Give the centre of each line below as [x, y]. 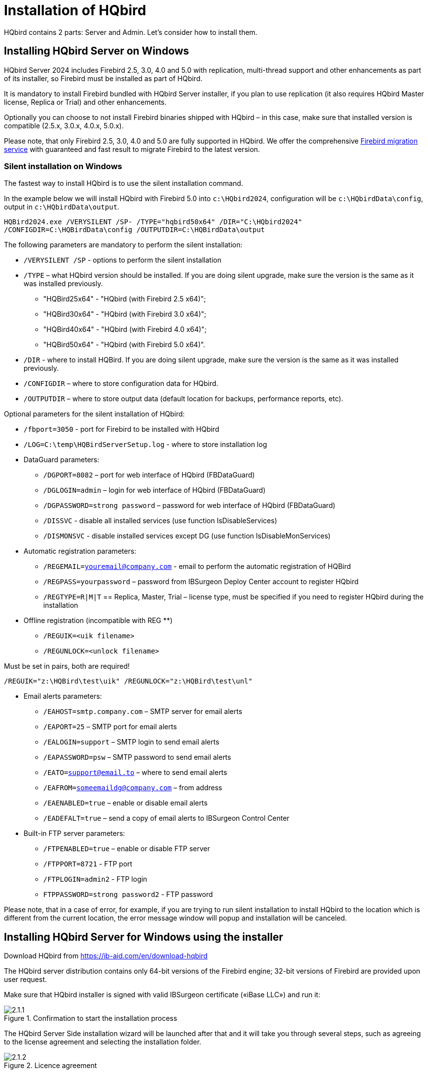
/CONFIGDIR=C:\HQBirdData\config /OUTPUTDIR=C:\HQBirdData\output [135, 230]
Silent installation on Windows [63, 166]
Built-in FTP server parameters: [74, 834]
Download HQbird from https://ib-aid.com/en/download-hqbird [106, 956]
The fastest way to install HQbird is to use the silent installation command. [124, 183]
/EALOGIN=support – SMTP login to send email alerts [131, 742]
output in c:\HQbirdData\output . [62, 207]
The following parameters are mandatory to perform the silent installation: [123, 245]
